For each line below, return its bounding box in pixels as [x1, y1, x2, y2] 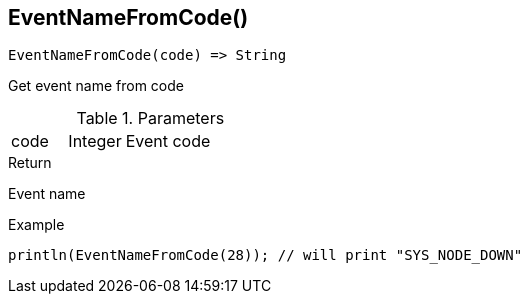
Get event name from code [8, 77, 184, 95]
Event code [125, 131, 211, 152]
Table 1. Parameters [76, 108, 225, 129]
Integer [68, 131, 122, 152]
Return [8, 154, 52, 172]
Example [8, 216, 65, 234]
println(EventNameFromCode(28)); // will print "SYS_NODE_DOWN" [8, 247, 523, 264]
